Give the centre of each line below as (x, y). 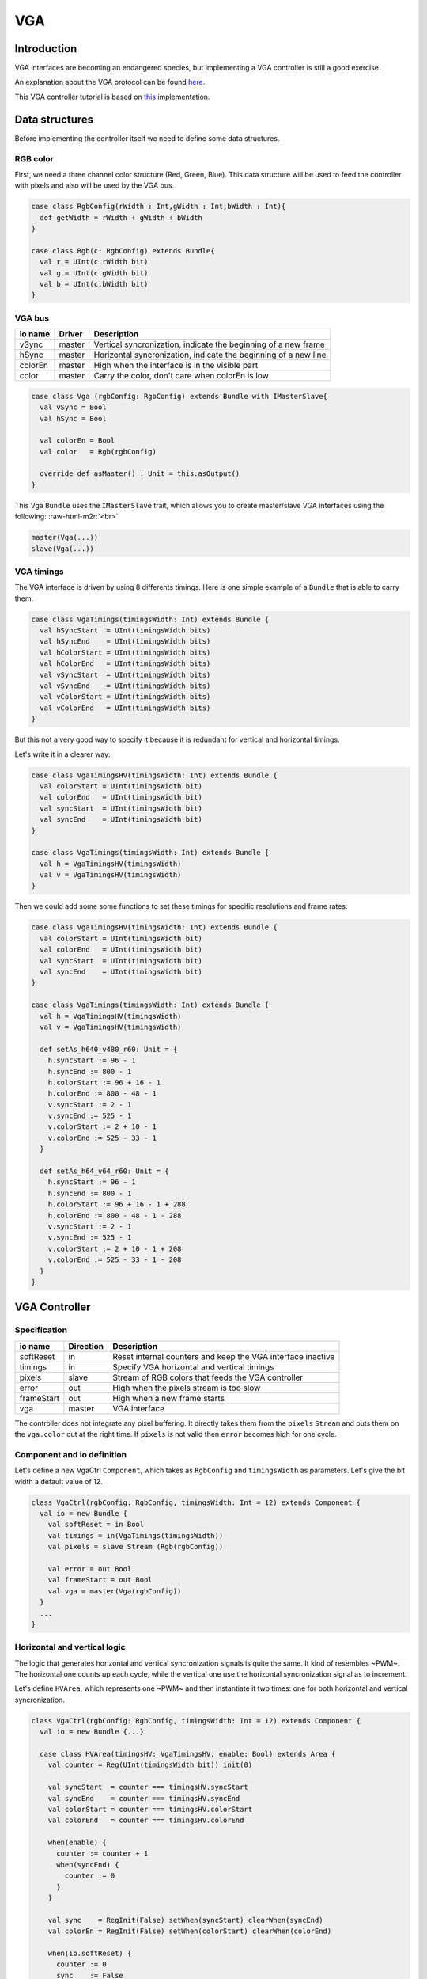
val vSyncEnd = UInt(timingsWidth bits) (125, 686)
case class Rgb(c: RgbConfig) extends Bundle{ (123, 251)
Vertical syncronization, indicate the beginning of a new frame (210, 344)
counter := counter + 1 (102, 1854)
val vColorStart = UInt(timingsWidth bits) (125, 697)
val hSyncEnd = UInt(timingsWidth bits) (125, 642)
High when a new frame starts (168, 1398)
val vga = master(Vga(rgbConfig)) (115, 1591)
